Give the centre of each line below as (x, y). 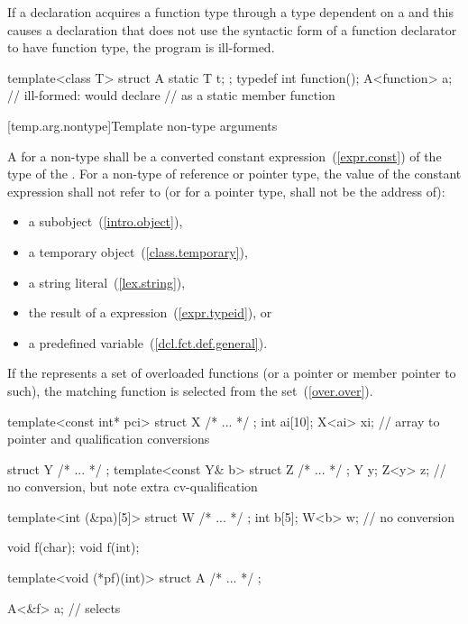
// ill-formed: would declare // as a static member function (171, 95)
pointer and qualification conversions (109, 439)
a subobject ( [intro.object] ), (106, 221)
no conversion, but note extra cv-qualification (133, 486)
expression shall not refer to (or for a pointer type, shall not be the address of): (226, 191)
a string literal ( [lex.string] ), (107, 282)
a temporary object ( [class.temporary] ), (138, 251)
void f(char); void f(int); (73, 547)
